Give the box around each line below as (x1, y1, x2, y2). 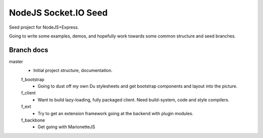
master (9, 58, 23, 64)
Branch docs (9, 46, 49, 54)
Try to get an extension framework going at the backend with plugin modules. (38, 110, 193, 116)
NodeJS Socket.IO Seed (9, 7, 108, 18)
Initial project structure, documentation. (33, 68, 113, 73)
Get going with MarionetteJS (38, 124, 95, 130)
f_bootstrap (21, 76, 45, 82)
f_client (21, 90, 36, 96)
